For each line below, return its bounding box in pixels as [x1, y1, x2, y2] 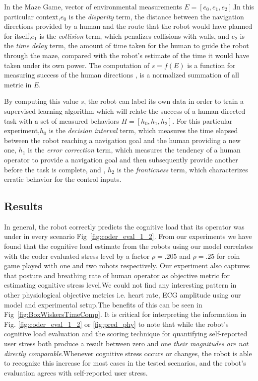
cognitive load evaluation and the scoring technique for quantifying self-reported [4, 328, 248, 339]
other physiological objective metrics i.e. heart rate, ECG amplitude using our [4, 290, 241, 300]
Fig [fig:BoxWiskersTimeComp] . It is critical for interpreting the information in [4, 309, 247, 319]
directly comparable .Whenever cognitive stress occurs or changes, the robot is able [4, 348, 252, 358]
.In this [232, 1, 254, 11]
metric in [4, 79, 32, 89]
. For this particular [172, 115, 233, 126]
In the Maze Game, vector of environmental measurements [4, 1, 182, 11]
